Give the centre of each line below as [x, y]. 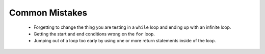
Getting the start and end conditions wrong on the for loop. [94, 34]
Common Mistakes [48, 13]
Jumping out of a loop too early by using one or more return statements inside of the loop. [125, 41]
